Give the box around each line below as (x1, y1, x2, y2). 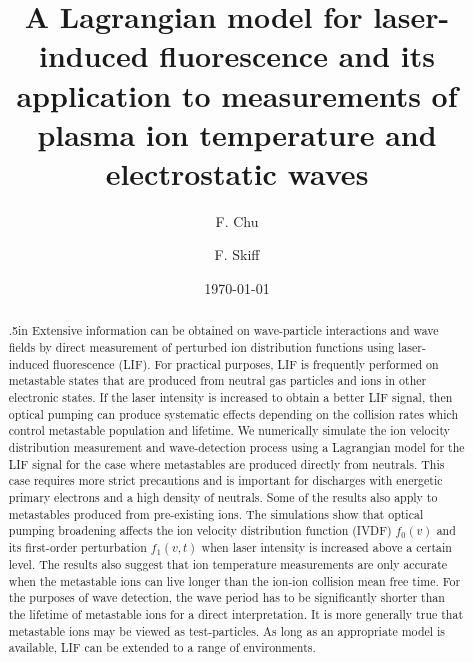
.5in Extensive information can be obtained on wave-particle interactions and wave (8, 322, 439, 339)
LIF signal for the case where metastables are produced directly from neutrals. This (8, 455, 445, 472)
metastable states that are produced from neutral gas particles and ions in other (8, 372, 427, 389)
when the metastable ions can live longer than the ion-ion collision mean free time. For (8, 572, 461, 589)
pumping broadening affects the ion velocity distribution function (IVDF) (8, 522, 392, 539)
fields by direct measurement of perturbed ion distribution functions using (8, 339, 395, 356)
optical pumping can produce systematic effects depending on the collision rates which (8, 405, 459, 422)
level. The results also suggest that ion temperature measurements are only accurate (8, 556, 448, 573)
